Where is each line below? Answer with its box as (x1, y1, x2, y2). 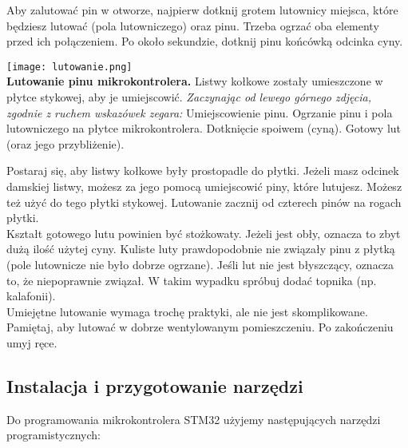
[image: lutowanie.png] (6, 61, 133, 73)
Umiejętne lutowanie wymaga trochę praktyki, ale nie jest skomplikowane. (6, 303, 368, 319)
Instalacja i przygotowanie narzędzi (6, 373, 303, 398)
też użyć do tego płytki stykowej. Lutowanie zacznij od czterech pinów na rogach (6, 193, 402, 210)
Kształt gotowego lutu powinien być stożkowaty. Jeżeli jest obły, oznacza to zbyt (6, 224, 401, 241)
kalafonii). (6, 287, 56, 304)
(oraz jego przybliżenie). (6, 135, 125, 152)
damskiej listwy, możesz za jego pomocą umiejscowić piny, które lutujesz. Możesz (6, 178, 402, 194)
